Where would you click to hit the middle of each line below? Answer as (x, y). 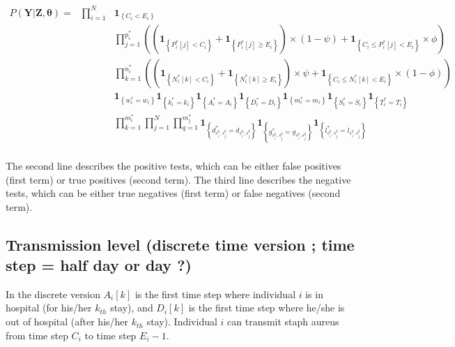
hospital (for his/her (49, 308)
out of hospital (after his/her (67, 322)
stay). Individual (182, 322)
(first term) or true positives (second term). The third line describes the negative (178, 179)
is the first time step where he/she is (267, 308)
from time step (37, 335)
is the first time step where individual (215, 294)
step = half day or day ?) (99, 265)
